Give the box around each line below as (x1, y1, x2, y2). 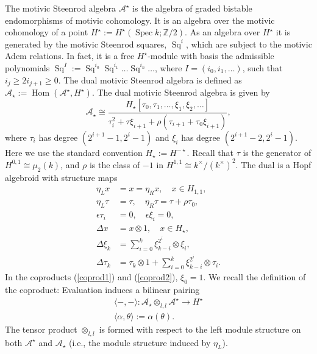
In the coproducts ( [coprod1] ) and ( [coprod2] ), (5, 271, 178, 283)
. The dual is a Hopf (235, 158, 312, 171)
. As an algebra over (185, 26, 260, 38)
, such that (242, 61, 283, 74)
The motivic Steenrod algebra (5, 2, 116, 14)
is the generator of (243, 146, 312, 158)
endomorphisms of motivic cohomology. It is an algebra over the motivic (5, 13, 275, 26)
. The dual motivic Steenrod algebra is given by (91, 86, 270, 99)
